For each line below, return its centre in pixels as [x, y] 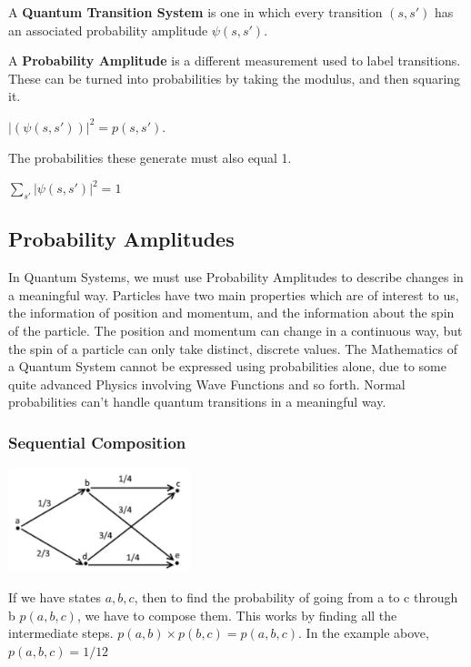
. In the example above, [364, 633]
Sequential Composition [97, 442]
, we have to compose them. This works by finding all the [237, 615]
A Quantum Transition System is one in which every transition [195, 12]
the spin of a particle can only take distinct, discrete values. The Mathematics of [233, 348]
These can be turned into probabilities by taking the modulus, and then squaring [235, 78]
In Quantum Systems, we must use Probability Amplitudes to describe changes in [236, 277]
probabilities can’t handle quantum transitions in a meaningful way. [197, 402]
